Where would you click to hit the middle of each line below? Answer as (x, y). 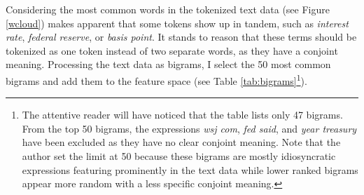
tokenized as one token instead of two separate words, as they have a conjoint (172, 50)
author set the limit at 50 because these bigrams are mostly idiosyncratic (179, 156)
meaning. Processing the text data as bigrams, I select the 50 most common (168, 64)
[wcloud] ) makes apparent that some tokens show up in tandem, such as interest (177, 23)
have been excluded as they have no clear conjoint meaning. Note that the (181, 142)
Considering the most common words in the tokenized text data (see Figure (168, 9)
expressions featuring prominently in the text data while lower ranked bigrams (190, 169)
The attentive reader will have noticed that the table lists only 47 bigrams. (182, 115)
